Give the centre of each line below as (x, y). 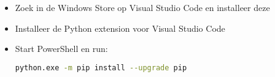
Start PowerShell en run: (61, 49)
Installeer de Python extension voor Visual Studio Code (120, 28)
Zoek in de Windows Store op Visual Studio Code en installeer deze (142, 7)
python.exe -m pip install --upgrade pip (101, 68)
